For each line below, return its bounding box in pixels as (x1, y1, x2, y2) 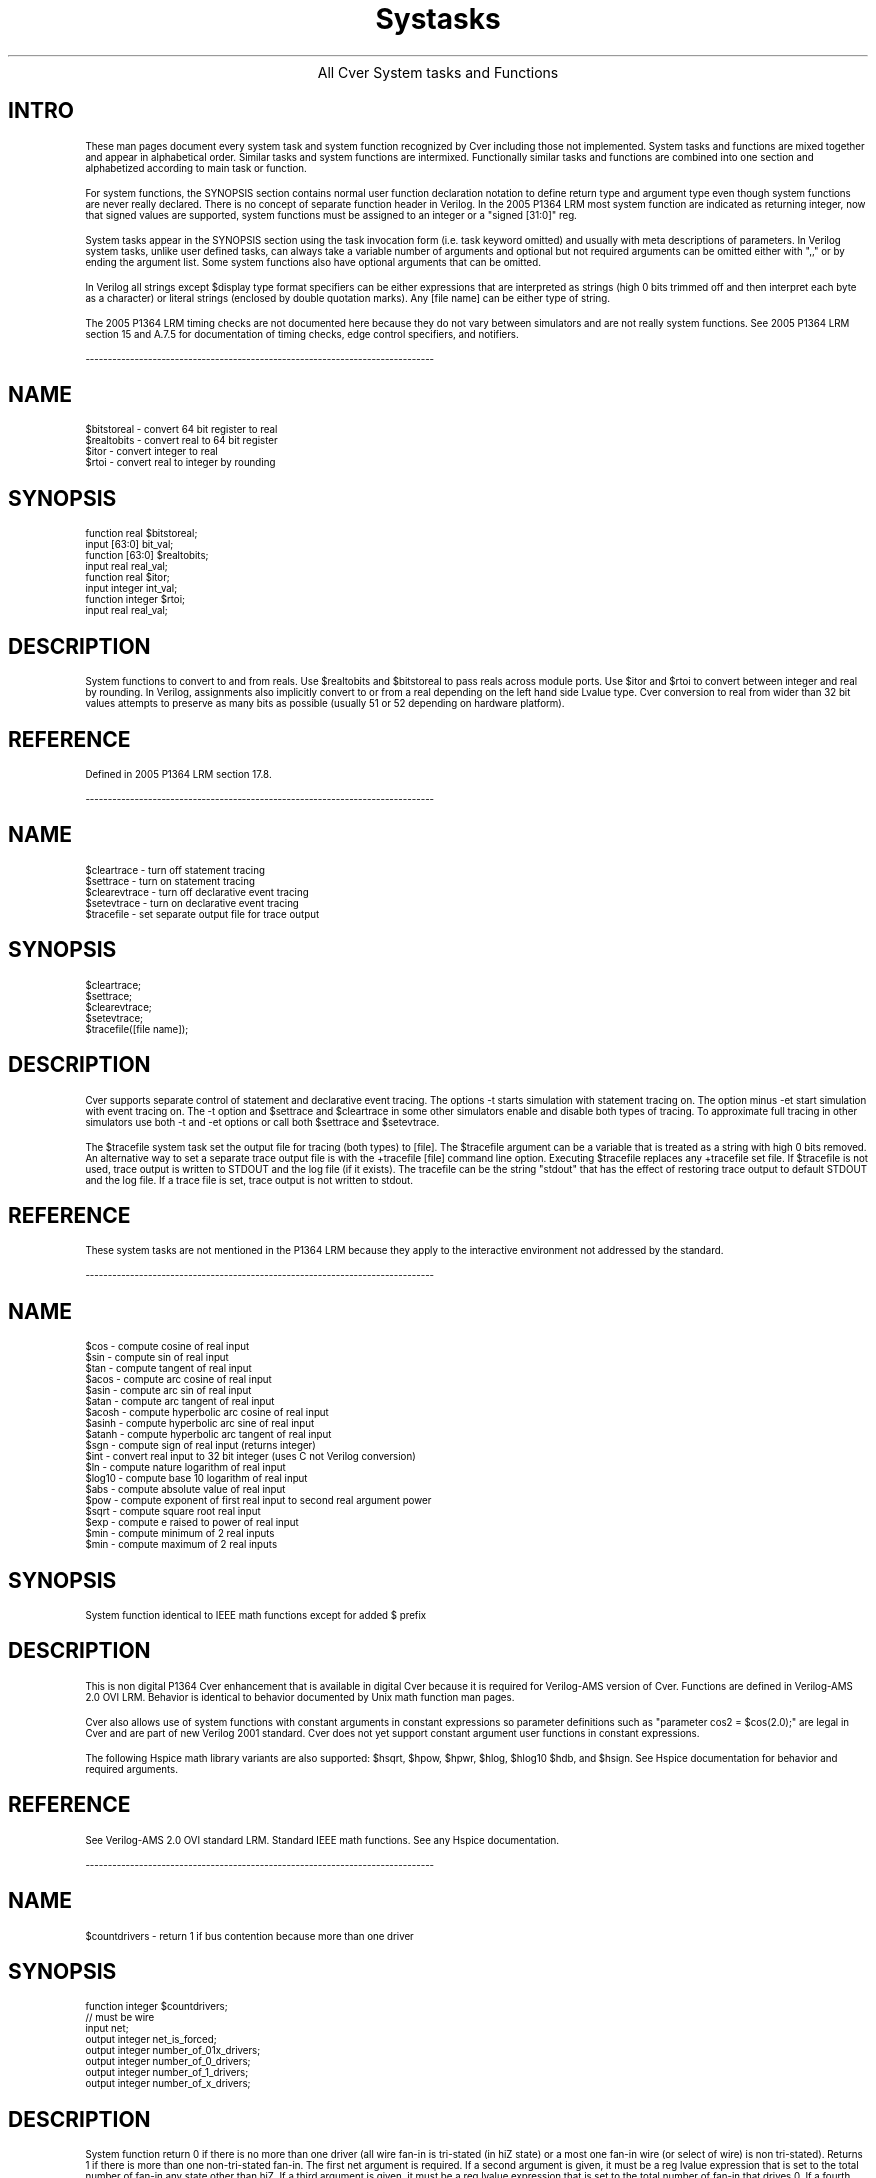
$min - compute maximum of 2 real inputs (85, 1539, 278, 1551)
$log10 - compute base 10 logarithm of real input (85, 1473, 308, 1485)
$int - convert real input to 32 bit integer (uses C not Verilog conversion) (85, 1451, 416, 1463)
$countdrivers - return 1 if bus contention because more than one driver (85, 1930, 414, 1942)
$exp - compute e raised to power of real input (85, 1517, 299, 1529)
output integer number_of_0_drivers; (85, 2056, 251, 2068)
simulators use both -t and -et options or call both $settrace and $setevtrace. (85, 1116, 440, 1128)
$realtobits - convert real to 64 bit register (85, 435, 278, 447)
